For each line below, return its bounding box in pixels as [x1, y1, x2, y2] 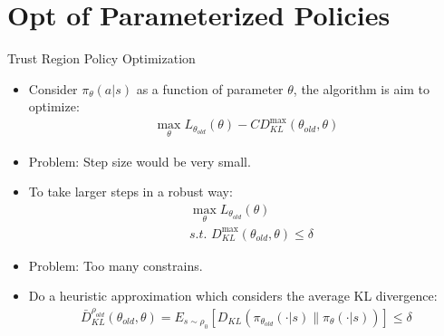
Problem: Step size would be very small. [28, 151, 251, 170]
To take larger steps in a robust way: [28, 182, 233, 201]
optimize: [28, 97, 80, 116]
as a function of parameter [136, 79, 284, 98]
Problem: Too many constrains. [28, 255, 203, 274]
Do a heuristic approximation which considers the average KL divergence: [28, 286, 438, 305]
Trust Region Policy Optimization [7, 49, 196, 68]
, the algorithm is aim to [293, 79, 430, 98]
